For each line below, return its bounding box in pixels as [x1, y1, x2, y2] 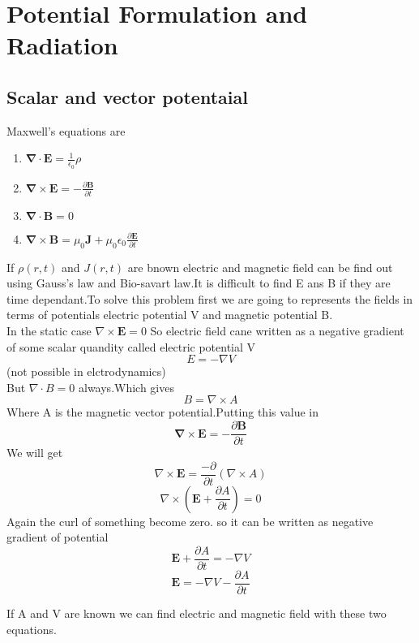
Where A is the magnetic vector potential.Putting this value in [6, 403, 319, 421]
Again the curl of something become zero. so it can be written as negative [6, 512, 374, 529]
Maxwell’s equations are [6, 122, 126, 139]
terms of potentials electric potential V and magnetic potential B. [6, 306, 333, 323]
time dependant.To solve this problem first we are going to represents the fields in [6, 290, 413, 307]
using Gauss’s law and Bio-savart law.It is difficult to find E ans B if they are [6, 274, 391, 291]
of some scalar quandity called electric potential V [6, 338, 256, 355]
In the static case [6, 322, 92, 339]
